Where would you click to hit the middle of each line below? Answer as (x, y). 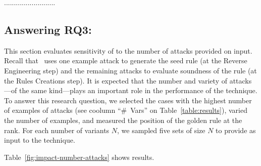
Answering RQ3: (48, 29)
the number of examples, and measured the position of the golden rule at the (123, 120)
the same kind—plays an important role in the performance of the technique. (138, 90)
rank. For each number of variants (57, 130)
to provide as (236, 130)
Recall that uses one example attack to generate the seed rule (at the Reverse (126, 60)
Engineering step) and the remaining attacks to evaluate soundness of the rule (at (130, 70)
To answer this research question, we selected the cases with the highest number (128, 100)
